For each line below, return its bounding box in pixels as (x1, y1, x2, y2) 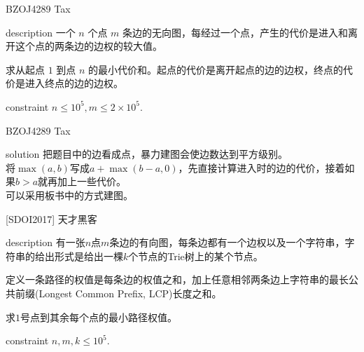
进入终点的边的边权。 (24, 76, 123, 90)
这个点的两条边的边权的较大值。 (15, 39, 162, 53)
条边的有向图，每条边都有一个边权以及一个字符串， (109, 235, 345, 250)
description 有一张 (6, 235, 85, 250)
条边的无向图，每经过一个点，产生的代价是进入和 (122, 25, 349, 39)
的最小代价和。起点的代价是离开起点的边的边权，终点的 (88, 62, 344, 76)
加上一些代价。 (57, 174, 127, 189)
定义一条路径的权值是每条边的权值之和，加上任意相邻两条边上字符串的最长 (6, 272, 349, 287)
